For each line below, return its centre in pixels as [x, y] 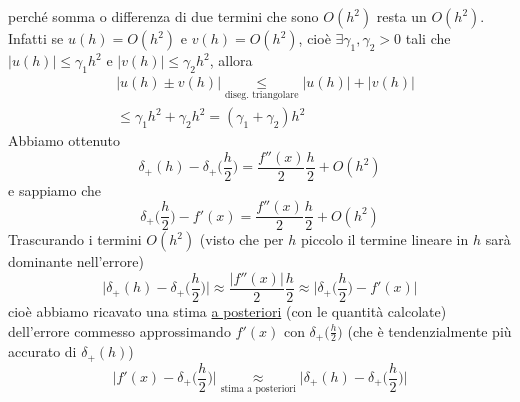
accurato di [42, 351]
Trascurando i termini [75, 239]
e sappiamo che [55, 189]
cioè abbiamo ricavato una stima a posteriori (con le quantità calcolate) [227, 311]
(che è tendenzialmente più [429, 330]
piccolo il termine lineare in [384, 239]
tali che [428, 38]
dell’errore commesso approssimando [119, 330]
